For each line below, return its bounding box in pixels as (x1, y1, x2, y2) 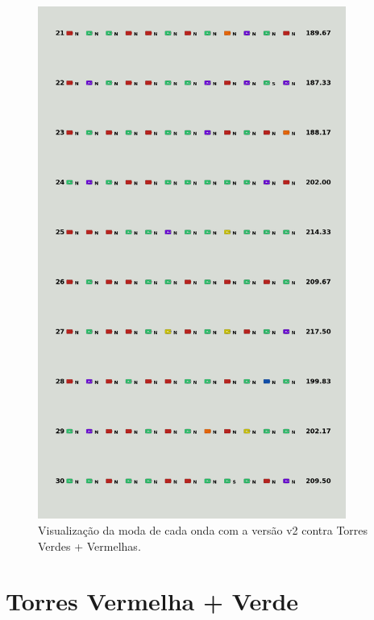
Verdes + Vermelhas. (38, 537, 141, 554)
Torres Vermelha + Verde (6, 585, 299, 618)
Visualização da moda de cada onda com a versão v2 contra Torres (38, 521, 368, 538)
